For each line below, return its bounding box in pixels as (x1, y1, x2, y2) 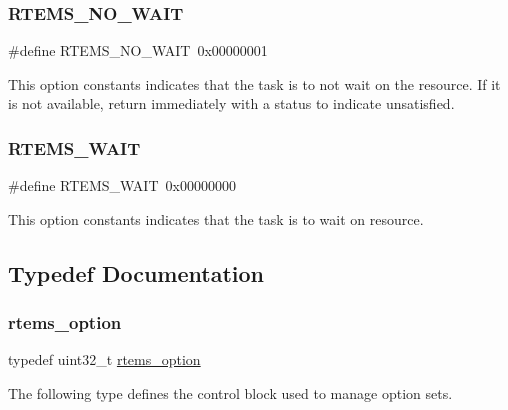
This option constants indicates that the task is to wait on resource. (8, 208, 424, 229)
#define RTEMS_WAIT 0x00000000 (8, 175, 236, 196)
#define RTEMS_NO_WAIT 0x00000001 (8, 40, 268, 61)
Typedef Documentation (8, 257, 264, 288)
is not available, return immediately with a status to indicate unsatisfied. (8, 93, 455, 114)
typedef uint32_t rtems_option (8, 349, 201, 370)
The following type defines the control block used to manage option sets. (8, 383, 453, 403)
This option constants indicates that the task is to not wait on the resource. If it (8, 73, 501, 94)
